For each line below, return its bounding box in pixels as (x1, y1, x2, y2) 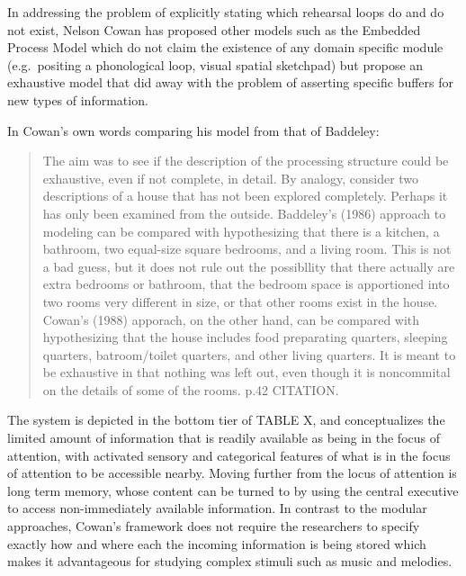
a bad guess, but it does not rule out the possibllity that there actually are (42, 256, 455, 275)
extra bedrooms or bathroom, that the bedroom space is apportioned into (42, 274, 450, 293)
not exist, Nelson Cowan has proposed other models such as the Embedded (7, 20, 421, 39)
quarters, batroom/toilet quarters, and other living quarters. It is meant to (42, 345, 456, 364)
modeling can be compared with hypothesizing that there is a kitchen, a (42, 221, 440, 240)
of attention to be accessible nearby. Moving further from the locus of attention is (7, 463, 457, 482)
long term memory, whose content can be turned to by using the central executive (7, 481, 459, 499)
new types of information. (7, 90, 148, 109)
